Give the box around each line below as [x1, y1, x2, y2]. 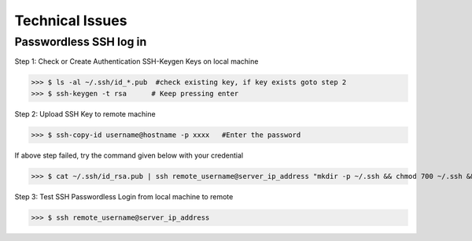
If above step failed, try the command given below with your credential [14, 150, 244, 160]
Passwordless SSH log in [14, 35, 147, 49]
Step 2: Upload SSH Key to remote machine [14, 109, 157, 118]
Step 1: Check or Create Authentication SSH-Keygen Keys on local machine [14, 57, 259, 66]
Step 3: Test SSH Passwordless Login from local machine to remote [14, 191, 234, 201]
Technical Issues [14, 12, 127, 29]
